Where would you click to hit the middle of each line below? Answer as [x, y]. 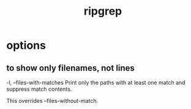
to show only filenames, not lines [70, 68]
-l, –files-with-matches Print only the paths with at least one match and [96, 83]
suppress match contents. [39, 89]
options [26, 45]
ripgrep [103, 11]
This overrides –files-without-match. [52, 101]
